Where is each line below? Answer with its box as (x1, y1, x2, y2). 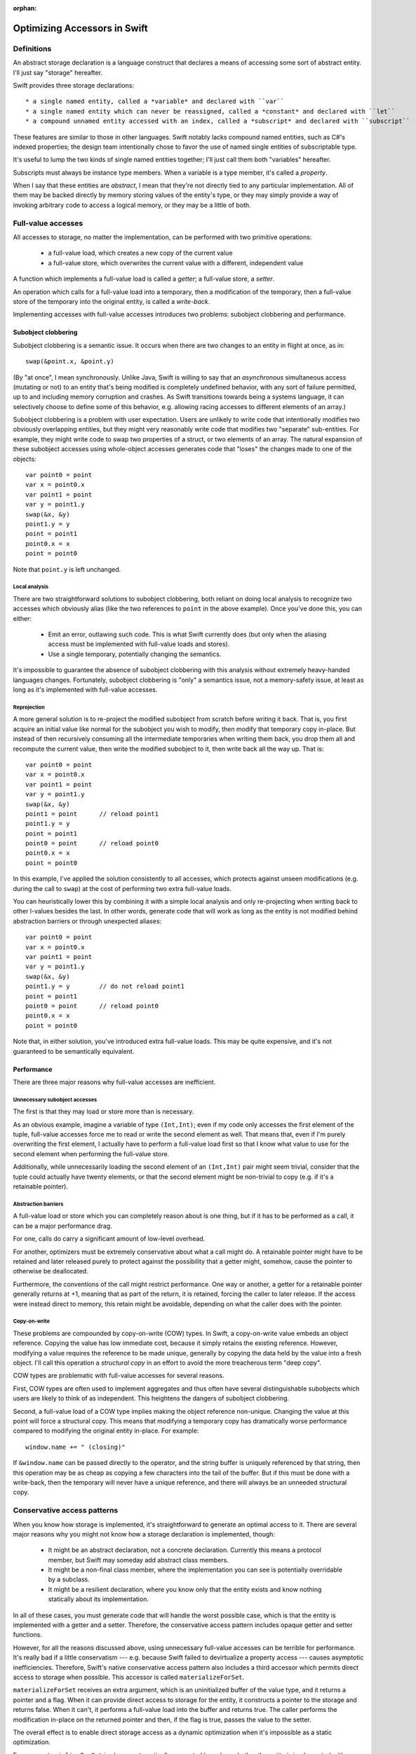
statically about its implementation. (48, 1595, 149, 1603)
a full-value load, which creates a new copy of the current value (48, 249, 233, 257)
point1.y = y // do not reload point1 (25, 982, 185, 991)
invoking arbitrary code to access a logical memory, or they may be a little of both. (13, 201, 252, 209)
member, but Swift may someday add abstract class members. (48, 1555, 229, 1564)
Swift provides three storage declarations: (13, 81, 135, 89)
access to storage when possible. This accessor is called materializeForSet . (13, 1673, 245, 1681)
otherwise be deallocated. (13, 1267, 88, 1276)
